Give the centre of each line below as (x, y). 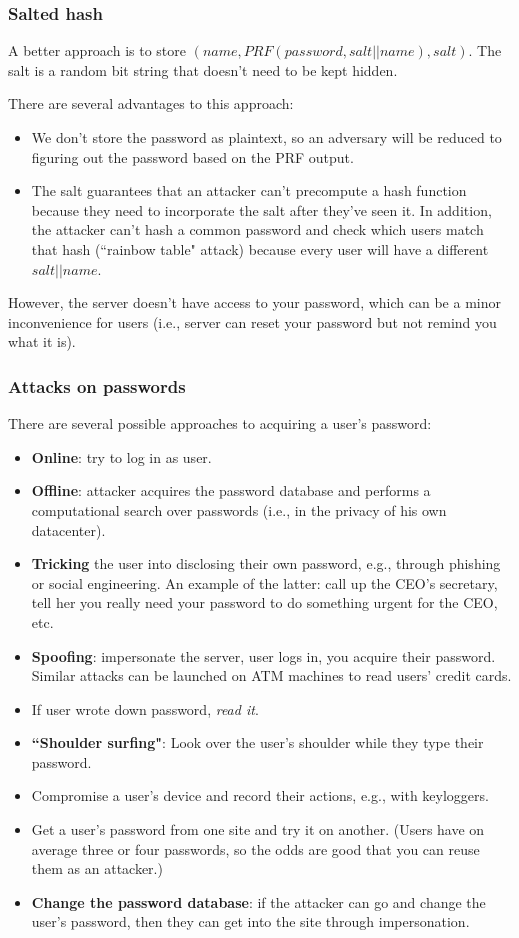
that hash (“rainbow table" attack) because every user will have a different (260, 248)
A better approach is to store (97, 50)
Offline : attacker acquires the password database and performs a (231, 490)
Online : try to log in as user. (121, 456)
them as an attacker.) (97, 868)
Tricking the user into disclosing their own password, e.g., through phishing (266, 563)
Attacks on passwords (97, 385)
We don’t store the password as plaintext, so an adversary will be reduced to (266, 137)
